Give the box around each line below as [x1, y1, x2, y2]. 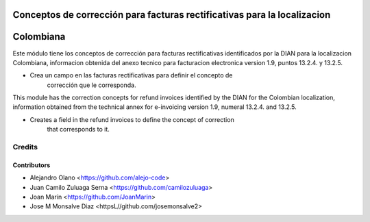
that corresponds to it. [47, 125, 110, 134]
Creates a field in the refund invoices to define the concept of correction [29, 115, 234, 123]
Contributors [12, 161, 51, 169]
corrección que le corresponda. [47, 81, 136, 89]
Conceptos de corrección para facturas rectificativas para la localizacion [12, 9, 331, 21]
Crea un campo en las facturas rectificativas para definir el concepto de [29, 71, 233, 79]
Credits [12, 143, 38, 152]
